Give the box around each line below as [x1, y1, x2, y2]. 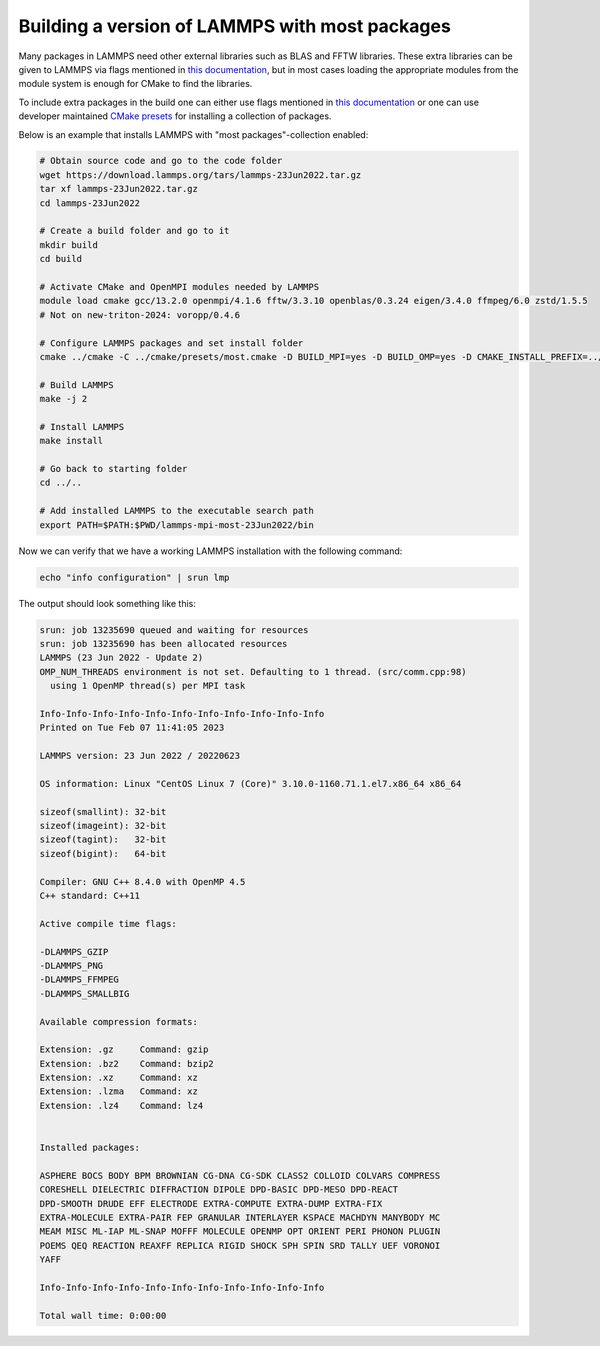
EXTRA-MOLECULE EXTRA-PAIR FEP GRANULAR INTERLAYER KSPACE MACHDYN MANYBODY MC [39, 1211, 441, 1223]
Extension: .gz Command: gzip [39, 1044, 209, 1055]
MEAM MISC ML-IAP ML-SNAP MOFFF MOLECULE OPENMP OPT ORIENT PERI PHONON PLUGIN [39, 1226, 441, 1237]
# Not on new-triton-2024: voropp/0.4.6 [39, 309, 240, 320]
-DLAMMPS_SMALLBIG [39, 988, 130, 999]
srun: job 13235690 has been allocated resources [39, 638, 288, 649]
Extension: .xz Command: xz [39, 1072, 199, 1084]
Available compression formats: [39, 1016, 199, 1027]
